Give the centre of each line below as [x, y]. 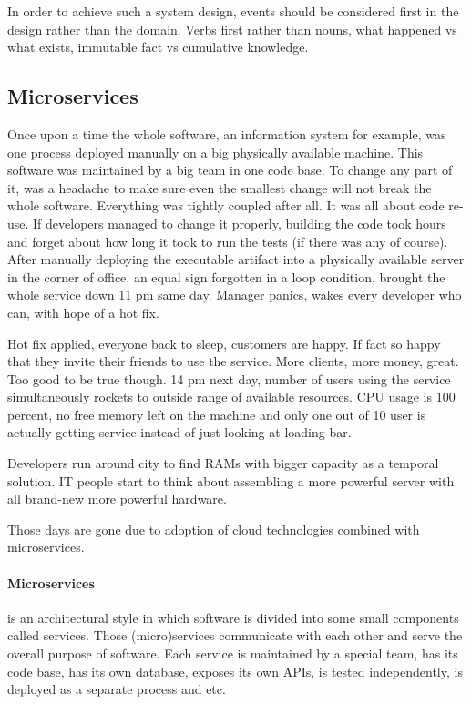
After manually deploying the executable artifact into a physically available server [236, 259]
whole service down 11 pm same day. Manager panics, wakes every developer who [235, 295]
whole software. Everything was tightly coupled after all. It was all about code [226, 205]
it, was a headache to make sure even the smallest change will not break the [220, 187]
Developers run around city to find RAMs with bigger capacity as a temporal [223, 463]
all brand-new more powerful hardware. [117, 499]
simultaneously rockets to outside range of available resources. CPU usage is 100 [231, 397]
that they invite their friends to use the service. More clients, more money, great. [233, 361]
